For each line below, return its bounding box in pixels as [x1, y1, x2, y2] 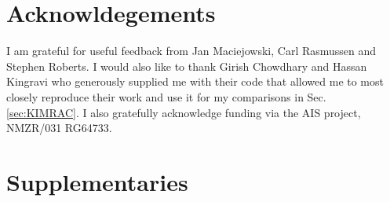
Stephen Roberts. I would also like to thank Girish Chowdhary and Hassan [6, 57, 367, 74]
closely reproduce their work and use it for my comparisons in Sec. [6, 88, 326, 105]
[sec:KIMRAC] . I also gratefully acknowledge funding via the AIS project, [6, 104, 361, 120]
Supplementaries [6, 165, 188, 197]
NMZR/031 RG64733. [6, 119, 112, 136]
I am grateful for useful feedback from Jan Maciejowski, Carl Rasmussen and [6, 42, 377, 59]
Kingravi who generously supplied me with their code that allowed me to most [6, 73, 384, 90]
